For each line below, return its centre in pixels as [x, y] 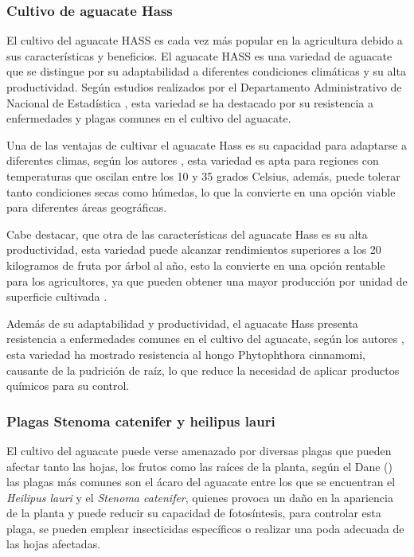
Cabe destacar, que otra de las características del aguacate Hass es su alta [187, 234]
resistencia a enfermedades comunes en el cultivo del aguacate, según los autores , [205, 339]
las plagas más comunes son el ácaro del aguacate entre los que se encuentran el [201, 482]
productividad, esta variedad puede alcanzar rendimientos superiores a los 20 [194, 249]
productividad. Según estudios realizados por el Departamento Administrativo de [204, 87]
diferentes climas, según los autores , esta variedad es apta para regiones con [193, 160]
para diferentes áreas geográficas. [87, 207]
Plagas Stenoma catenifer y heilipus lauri [141, 421]
